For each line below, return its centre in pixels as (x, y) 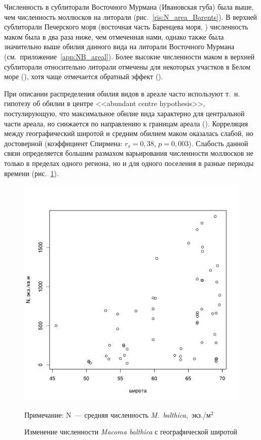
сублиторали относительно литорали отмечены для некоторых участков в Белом (127, 66)
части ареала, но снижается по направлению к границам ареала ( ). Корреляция (126, 123)
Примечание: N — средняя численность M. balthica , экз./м (118, 414)
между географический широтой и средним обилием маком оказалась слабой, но (129, 133)
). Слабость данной (218, 143)
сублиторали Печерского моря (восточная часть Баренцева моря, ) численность (126, 27)
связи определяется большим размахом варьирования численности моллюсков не (129, 153)
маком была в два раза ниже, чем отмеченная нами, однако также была (114, 36)
